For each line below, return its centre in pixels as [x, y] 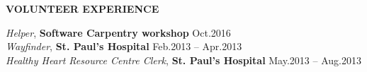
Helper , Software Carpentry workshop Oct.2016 [118, 32]
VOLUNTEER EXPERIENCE [83, 8]
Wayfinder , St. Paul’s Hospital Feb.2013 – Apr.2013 [124, 46]
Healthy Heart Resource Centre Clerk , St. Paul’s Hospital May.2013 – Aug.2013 [183, 60]
